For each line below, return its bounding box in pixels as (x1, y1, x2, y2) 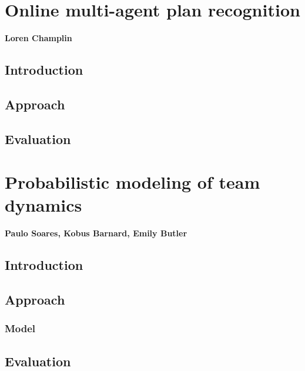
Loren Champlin (5, 32, 72, 44)
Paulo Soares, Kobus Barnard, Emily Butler (5, 227, 187, 239)
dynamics (5, 193, 82, 217)
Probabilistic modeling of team (5, 170, 260, 194)
